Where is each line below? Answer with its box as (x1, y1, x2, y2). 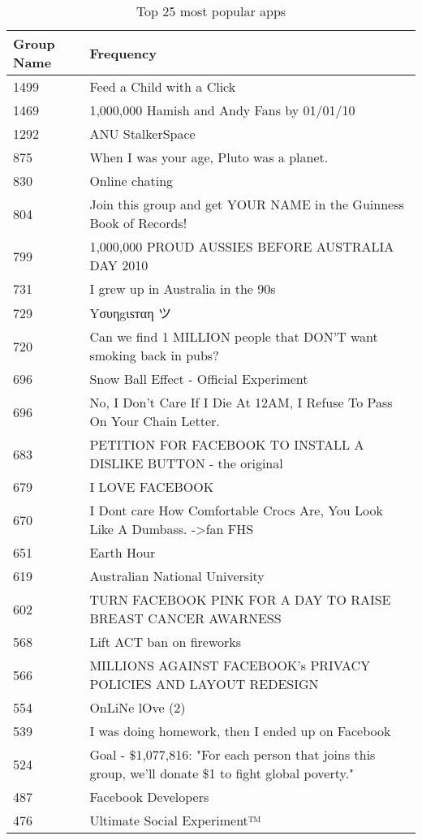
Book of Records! (89, 213, 187, 232)
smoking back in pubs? (89, 346, 219, 364)
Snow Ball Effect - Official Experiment (89, 369, 308, 388)
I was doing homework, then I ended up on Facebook (89, 722, 391, 740)
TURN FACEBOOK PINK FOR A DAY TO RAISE (89, 590, 391, 609)
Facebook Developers (89, 787, 209, 806)
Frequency (89, 43, 157, 62)
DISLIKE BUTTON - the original (89, 454, 283, 472)
